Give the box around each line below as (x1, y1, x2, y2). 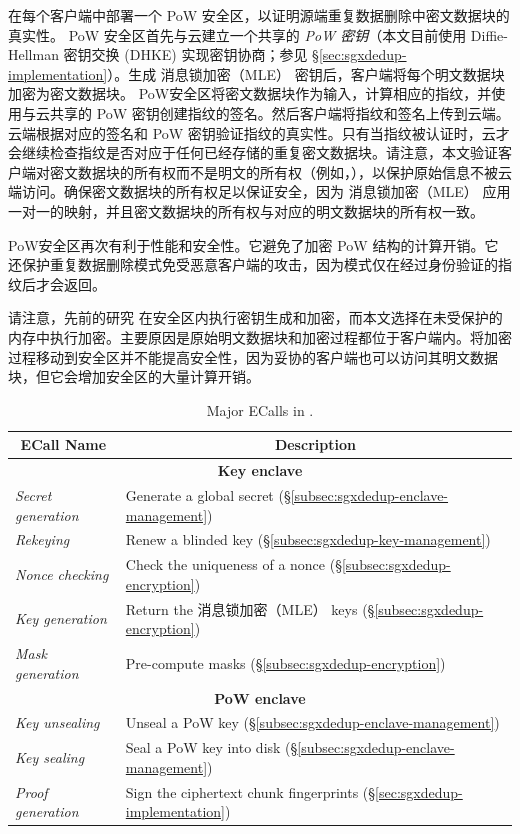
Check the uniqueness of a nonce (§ (125, 554, 342, 575)
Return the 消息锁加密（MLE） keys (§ (125, 598, 375, 619)
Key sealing (15, 747, 85, 768)
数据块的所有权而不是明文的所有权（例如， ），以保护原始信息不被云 (77, 161, 512, 182)
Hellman (8, 44, 59, 65)
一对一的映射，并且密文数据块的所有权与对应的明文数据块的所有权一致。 (8, 200, 484, 221)
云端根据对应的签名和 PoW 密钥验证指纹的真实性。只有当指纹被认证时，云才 (8, 122, 510, 143)
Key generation (15, 608, 107, 629)
